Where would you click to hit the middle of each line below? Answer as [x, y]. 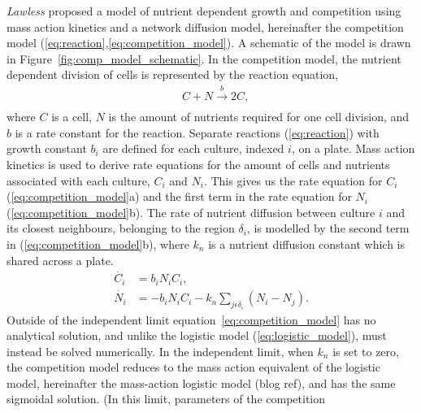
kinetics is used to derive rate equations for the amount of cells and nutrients [198, 164]
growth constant [47, 148]
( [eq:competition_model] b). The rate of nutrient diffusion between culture [191, 212]
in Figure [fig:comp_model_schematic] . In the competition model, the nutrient [204, 58]
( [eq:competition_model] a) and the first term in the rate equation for [179, 196]
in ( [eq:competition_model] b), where [98, 243]
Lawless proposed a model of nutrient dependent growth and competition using [204, 11]
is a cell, [72, 117]
